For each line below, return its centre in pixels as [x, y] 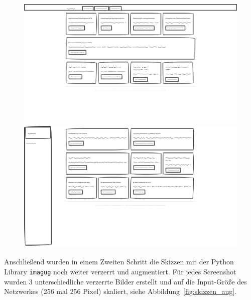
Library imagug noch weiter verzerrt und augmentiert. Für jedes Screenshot [120, 271]
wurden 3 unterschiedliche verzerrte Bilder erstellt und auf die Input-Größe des [125, 281]
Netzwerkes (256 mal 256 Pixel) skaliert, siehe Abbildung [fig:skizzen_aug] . [120, 291]
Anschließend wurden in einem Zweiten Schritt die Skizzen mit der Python [119, 262]
